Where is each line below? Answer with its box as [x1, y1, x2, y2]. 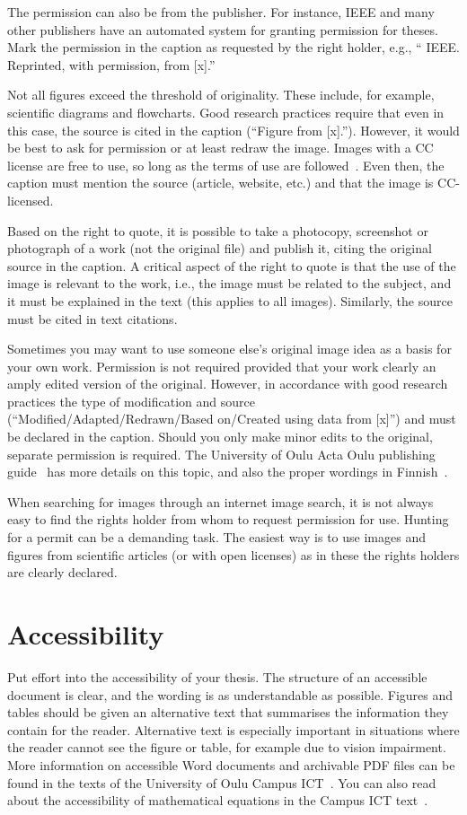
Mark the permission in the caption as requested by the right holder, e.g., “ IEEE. [7, 38, 460, 57]
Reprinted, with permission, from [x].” [7, 55, 216, 74]
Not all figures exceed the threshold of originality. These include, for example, [7, 85, 435, 104]
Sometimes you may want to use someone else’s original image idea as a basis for [7, 339, 452, 358]
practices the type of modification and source [7, 391, 255, 410]
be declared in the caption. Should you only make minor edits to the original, [7, 427, 433, 446]
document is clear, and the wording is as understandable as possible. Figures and [7, 685, 454, 704]
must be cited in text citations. [7, 309, 178, 328]
